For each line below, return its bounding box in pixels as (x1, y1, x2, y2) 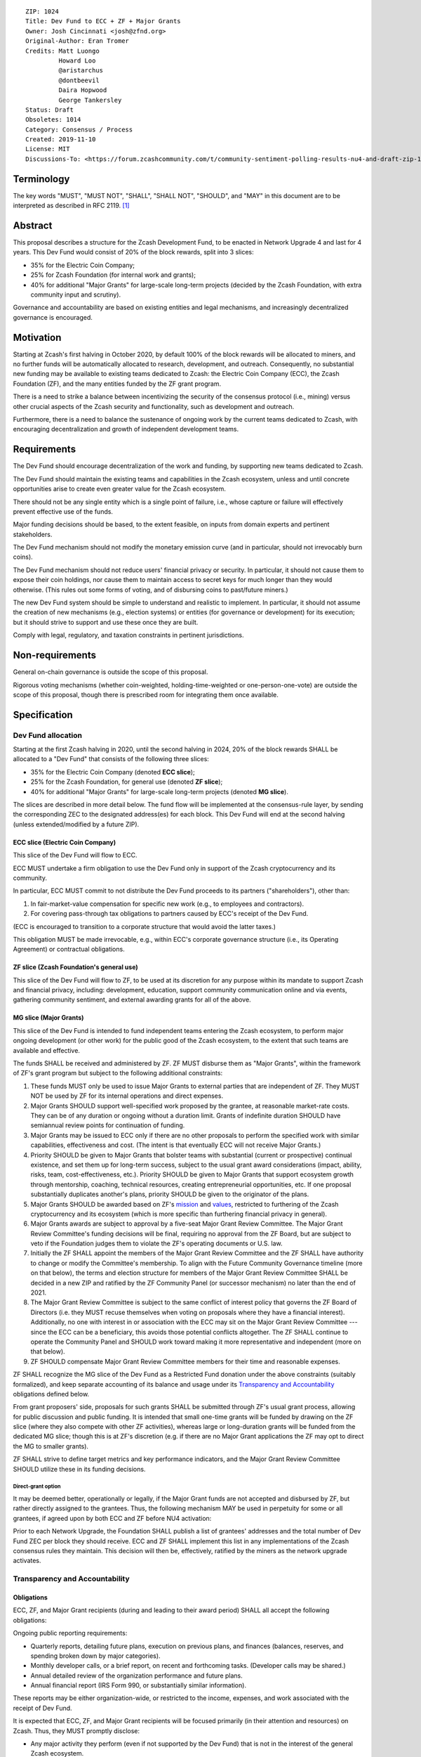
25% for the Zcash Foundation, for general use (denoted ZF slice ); (30, 777, 223, 786)
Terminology (13, 173, 70, 185)
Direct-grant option (13, 1483, 61, 1490)
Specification (13, 708, 73, 720)
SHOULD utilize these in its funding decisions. (13, 1465, 146, 1473)
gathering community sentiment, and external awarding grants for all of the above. (13, 995, 252, 1004)
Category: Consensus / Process (25, 125, 133, 134)
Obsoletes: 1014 (25, 116, 81, 124)
